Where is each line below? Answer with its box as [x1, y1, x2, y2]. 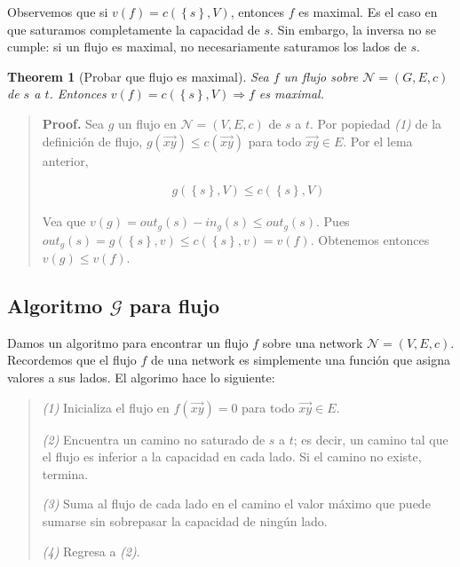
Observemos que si [7, 3, 108, 20]
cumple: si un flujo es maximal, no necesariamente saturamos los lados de [7, 37, 407, 56]
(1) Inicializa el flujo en [42, 398, 170, 416]
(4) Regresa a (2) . [42, 541, 140, 560]
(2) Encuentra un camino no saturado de [42, 429, 266, 448]
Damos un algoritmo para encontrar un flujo [7, 333, 249, 351]
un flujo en [118, 114, 177, 132]
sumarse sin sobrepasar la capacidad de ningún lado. [42, 512, 328, 531]
